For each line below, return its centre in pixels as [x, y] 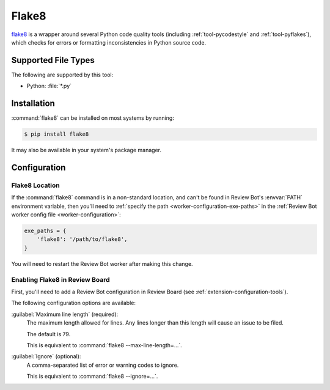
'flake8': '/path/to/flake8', [82, 239]
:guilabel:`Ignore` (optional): [46, 356]
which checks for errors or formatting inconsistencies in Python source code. [109, 42]
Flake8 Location [36, 185]
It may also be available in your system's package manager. [86, 150]
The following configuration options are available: [74, 303]
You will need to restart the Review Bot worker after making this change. [102, 263]
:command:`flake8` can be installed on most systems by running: [93, 118]
